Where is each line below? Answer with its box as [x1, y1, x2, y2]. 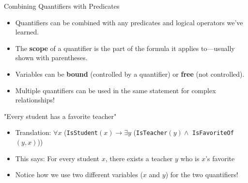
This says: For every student [15, 153, 100, 163]
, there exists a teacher [105, 153, 173, 163]
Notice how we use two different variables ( [15, 169, 143, 180]
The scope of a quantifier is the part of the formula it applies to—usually [15, 43, 235, 53]
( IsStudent [64, 127, 98, 137]
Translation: [15, 127, 51, 137]
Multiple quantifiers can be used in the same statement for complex [15, 85, 216, 95]
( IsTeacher [133, 127, 168, 137]
